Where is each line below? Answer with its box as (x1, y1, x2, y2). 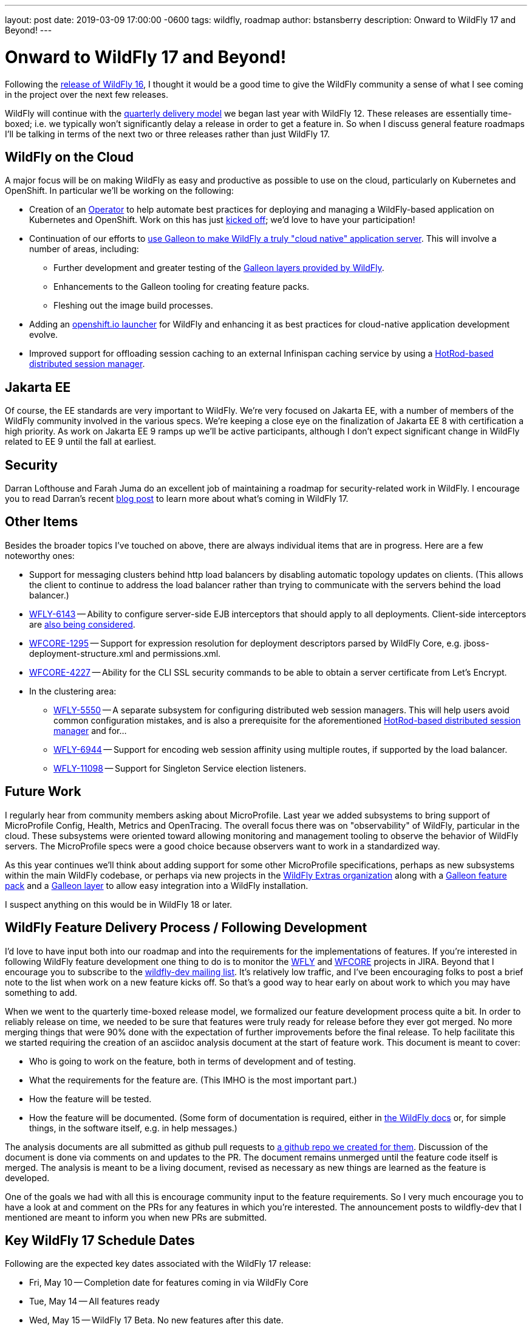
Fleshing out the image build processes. (53, 300, 213, 311)
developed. (5, 1172, 50, 1183)
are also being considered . (29, 619, 135, 629)
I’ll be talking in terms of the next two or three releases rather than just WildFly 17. (5, 128, 330, 139)
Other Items (5, 514, 78, 530)
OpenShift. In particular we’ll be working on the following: (5, 185, 234, 196)
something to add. (5, 987, 78, 998)
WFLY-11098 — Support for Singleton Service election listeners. (53, 763, 307, 773)
